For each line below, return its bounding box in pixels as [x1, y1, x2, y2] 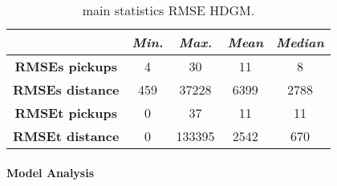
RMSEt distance [13, 127, 120, 145]
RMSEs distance [13, 80, 120, 99]
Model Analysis [6, 164, 95, 180]
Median [276, 33, 324, 51]
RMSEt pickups [14, 103, 117, 122]
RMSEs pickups [14, 57, 117, 75]
